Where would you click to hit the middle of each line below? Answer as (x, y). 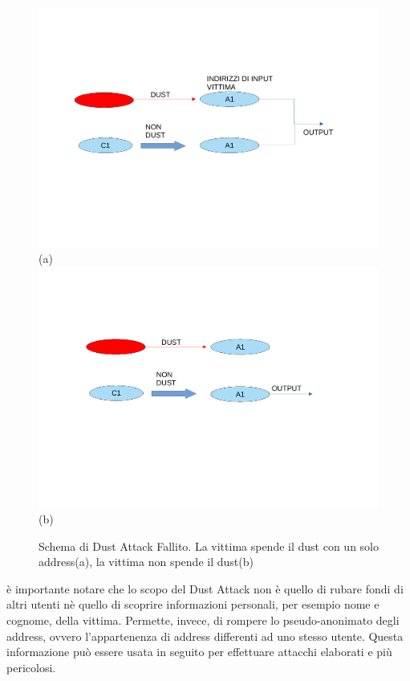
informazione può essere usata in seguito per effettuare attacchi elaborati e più (199, 652)
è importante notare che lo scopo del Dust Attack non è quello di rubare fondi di (205, 588)
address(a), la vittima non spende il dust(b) (146, 562)
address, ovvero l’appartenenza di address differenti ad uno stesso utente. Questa (205, 636)
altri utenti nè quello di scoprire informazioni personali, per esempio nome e (193, 604)
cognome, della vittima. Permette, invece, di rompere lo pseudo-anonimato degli (203, 620)
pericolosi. (31, 667)
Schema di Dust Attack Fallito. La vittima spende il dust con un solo (209, 546)
